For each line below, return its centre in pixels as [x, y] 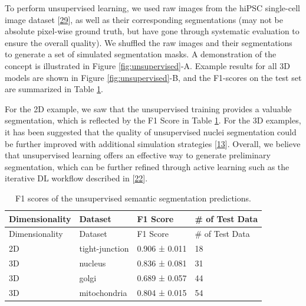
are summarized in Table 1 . [54, 89]
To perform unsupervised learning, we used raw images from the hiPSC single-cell [152, 8]
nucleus [93, 263]
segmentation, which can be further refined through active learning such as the [147, 166]
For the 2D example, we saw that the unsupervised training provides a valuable [148, 108]
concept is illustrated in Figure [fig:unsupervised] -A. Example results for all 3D [147, 65]
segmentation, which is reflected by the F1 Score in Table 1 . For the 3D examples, [153, 120]
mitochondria [103, 292]
